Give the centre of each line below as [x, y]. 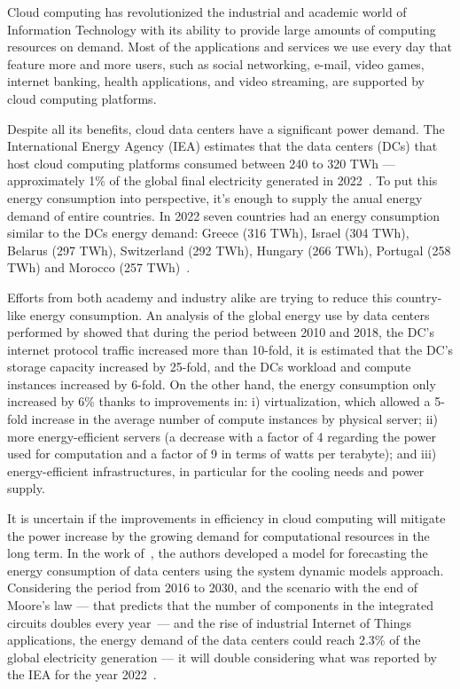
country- [419, 297]
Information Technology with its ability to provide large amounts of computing [222, 29]
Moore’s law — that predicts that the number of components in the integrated [221, 605]
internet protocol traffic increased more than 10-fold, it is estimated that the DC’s [230, 349]
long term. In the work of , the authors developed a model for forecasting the [218, 553]
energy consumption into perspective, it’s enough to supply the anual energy [215, 197]
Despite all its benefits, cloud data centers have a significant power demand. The [226, 128]
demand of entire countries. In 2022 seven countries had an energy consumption [224, 215]
